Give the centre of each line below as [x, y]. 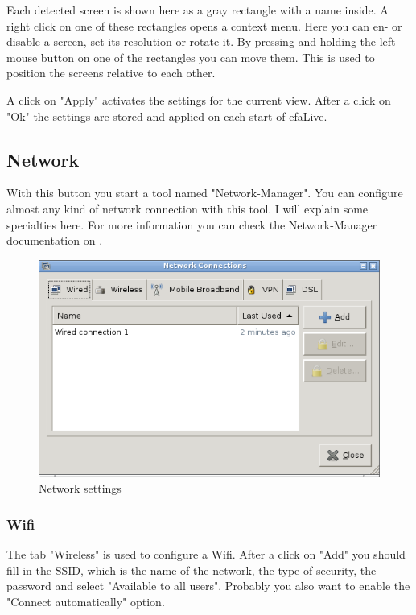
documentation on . [55, 240]
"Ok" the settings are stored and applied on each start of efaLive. [167, 116]
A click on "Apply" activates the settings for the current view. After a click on [199, 99]
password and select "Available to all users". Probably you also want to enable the [208, 586]
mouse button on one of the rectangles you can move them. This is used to [191, 57]
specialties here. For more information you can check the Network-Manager [192, 224]
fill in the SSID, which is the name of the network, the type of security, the [192, 570]
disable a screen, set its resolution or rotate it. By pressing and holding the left [201, 41]
